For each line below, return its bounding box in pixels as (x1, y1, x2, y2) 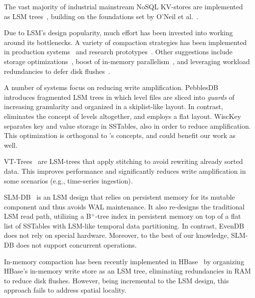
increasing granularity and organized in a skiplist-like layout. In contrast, (4, 101, 223, 112)
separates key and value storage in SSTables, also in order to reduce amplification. (4, 120, 251, 131)
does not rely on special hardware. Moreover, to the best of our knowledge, (4, 230, 229, 240)
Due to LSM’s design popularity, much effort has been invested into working (4, 27, 233, 38)
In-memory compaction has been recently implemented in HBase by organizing (4, 256, 244, 266)
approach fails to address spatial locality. (4, 285, 127, 295)
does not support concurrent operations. (16, 240, 137, 250)
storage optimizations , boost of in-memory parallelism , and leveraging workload (4, 56, 250, 66)
